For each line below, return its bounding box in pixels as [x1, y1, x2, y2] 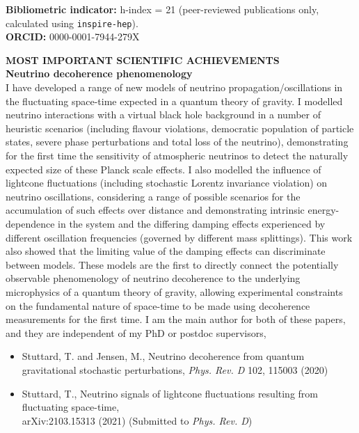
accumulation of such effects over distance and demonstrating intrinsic [6, 203, 305, 217]
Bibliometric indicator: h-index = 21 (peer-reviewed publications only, [6, 2, 319, 16]
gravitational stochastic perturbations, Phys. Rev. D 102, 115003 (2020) [22, 362, 328, 377]
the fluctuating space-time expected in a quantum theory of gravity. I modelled [6, 93, 343, 108]
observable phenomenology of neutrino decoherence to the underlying [6, 271, 301, 285]
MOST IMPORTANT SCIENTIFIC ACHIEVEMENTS [6, 52, 280, 67]
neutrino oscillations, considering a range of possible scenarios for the [6, 189, 301, 203]
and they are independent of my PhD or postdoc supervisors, [6, 325, 266, 340]
